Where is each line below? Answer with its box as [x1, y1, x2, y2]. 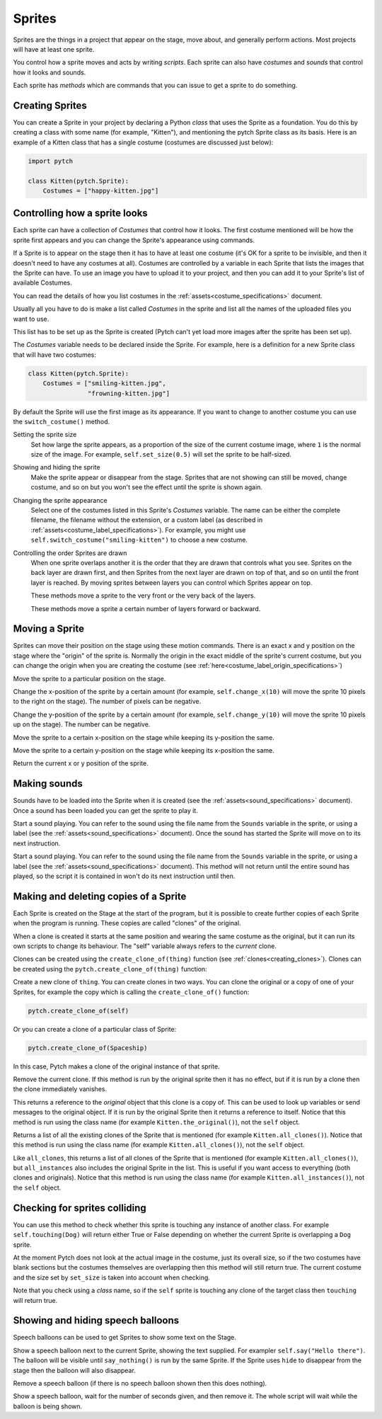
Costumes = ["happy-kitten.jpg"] [42, 186, 159, 195]
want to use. [13, 314, 50, 323]
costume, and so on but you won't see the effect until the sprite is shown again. [30, 483, 263, 491]
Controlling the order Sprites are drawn [13, 549, 127, 557]
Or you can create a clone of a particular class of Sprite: [13, 1025, 177, 1033]
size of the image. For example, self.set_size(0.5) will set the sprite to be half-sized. [30, 450, 291, 459]
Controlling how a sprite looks [13, 207, 148, 220]
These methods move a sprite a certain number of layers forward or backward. [30, 604, 261, 612]
